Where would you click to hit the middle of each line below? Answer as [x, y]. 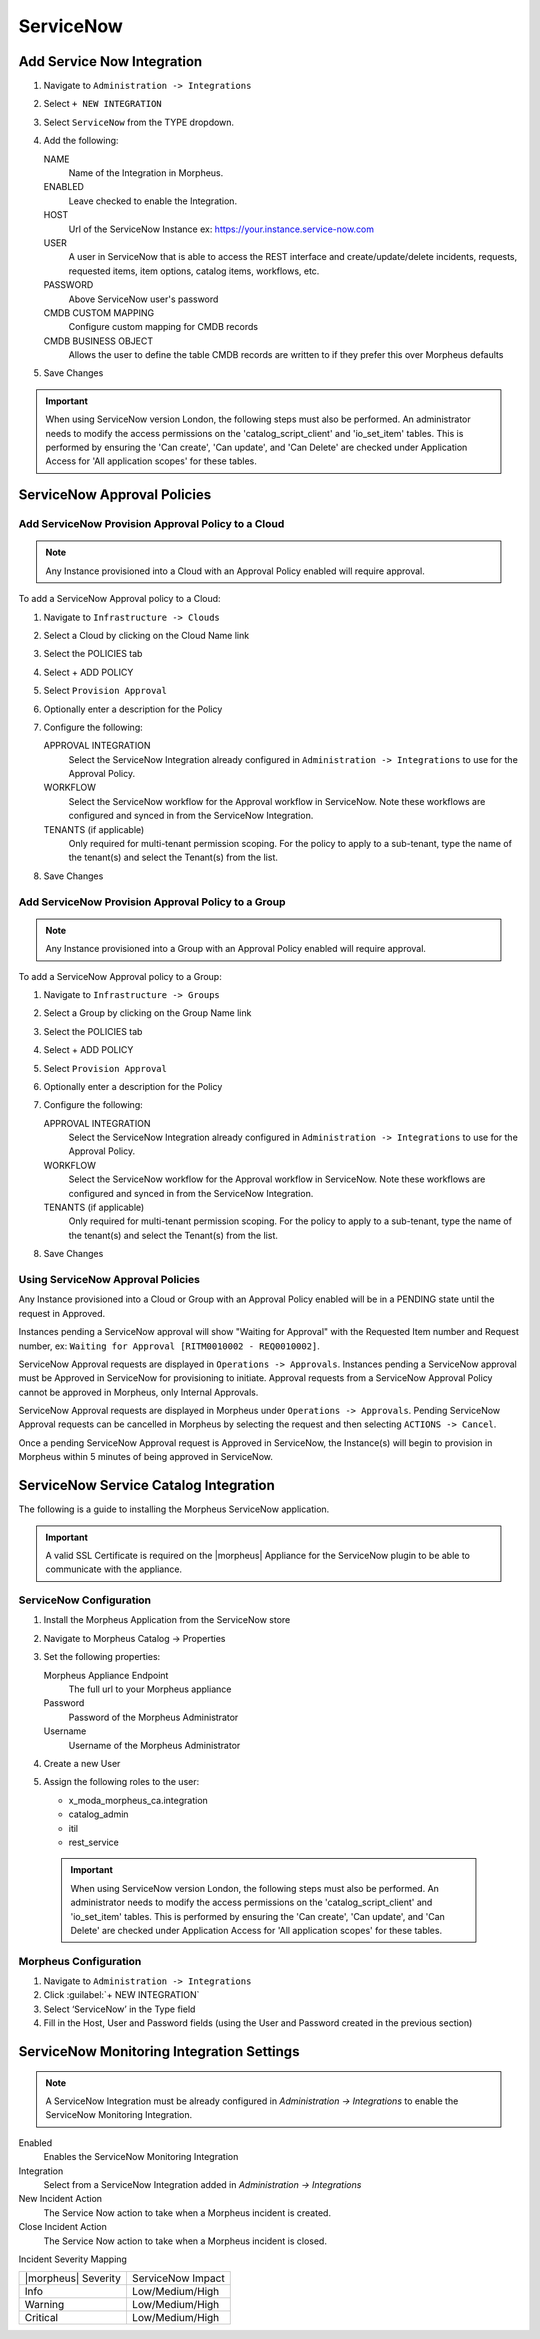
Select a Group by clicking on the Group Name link [147, 1013]
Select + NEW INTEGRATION [102, 104]
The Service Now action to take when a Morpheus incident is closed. [185, 2241]
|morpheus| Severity [73, 2278]
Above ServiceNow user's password [143, 299]
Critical [41, 2318]
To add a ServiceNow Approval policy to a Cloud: [119, 599]
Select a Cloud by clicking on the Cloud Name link [146, 635]
